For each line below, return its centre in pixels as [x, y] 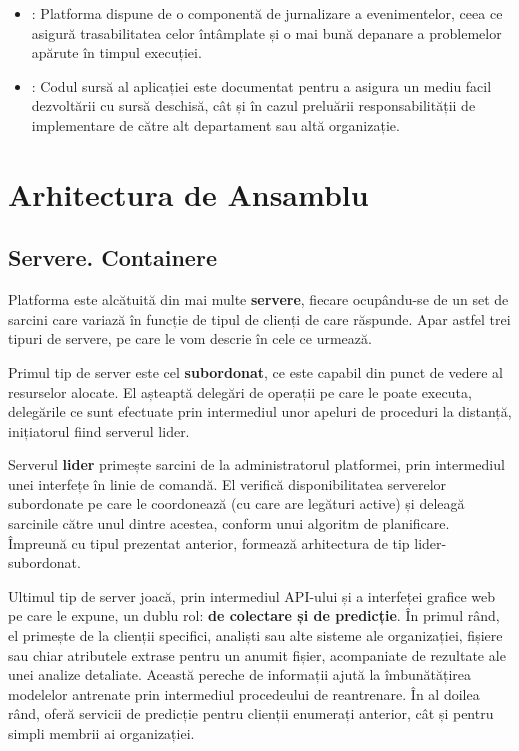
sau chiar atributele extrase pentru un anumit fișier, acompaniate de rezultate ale [257, 654]
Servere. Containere [112, 257]
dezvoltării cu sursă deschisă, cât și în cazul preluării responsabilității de [253, 105]
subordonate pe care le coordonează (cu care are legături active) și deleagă [236, 503]
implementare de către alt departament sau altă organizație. [215, 124]
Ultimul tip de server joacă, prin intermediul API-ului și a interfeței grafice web [252, 595]
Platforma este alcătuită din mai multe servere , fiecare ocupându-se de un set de [258, 299]
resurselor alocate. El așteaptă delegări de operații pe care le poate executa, [240, 391]
